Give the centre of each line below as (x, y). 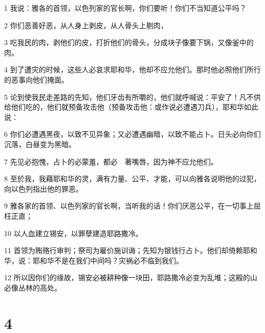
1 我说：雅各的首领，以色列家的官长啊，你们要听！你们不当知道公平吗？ (125, 8)
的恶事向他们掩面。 (36, 79)
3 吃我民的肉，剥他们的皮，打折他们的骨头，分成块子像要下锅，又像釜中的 (129, 42)
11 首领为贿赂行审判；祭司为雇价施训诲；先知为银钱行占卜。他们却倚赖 (124, 250)
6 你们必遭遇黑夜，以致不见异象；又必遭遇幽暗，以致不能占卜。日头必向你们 (132, 134)
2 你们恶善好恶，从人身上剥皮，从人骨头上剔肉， (86, 25)
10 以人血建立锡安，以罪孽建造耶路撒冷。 (73, 233)
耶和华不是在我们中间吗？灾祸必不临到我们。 (108, 260)
